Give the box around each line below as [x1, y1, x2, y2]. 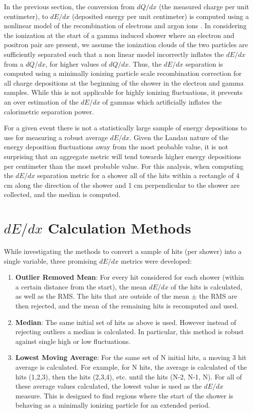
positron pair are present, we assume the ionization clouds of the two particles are [4, 39, 248, 50]
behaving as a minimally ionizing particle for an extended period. [15, 400, 210, 410]
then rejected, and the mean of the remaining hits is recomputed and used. [15, 300, 239, 310]
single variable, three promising [4, 255, 97, 266]
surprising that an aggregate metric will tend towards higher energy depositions [4, 151, 241, 161]
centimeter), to [4, 11, 48, 21]
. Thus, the [128, 58, 162, 69]
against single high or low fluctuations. [15, 336, 131, 346]
